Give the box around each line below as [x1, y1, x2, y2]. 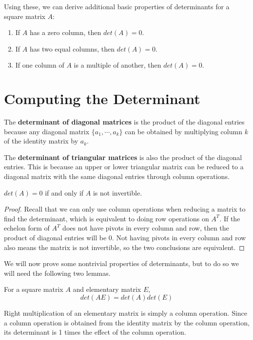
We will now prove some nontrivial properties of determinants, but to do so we [4, 258, 239, 268]
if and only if [45, 187, 84, 197]
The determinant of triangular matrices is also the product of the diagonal [4, 152, 242, 162]
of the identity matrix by [4, 136, 78, 146]
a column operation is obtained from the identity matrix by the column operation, [4, 317, 250, 327]
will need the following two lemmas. [4, 268, 111, 278]
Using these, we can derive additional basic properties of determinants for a [4, 1, 230, 11]
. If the [219, 213, 240, 223]
